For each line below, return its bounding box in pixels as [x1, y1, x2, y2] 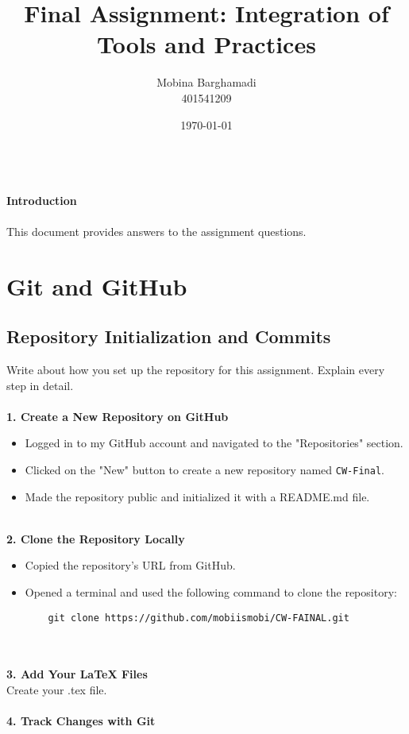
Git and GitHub [6, 269, 187, 302]
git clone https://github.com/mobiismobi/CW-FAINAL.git [48, 612, 349, 624]
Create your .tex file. [6, 682, 107, 698]
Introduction [6, 191, 77, 208]
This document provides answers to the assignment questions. [6, 222, 307, 239]
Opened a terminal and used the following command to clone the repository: [25, 584, 397, 601]
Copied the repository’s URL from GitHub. [25, 557, 236, 574]
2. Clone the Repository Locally [6, 530, 185, 547]
